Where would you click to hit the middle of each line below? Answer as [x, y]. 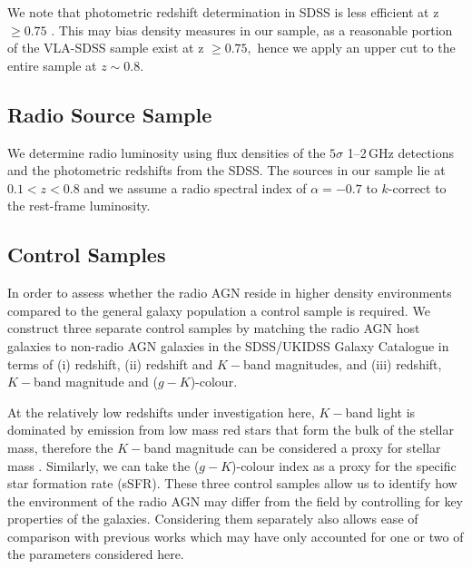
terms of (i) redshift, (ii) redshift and [110, 363]
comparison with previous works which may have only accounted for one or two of [236, 536]
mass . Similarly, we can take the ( [103, 465]
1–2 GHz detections [400, 152]
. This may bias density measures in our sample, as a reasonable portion [252, 29]
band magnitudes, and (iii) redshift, [343, 363]
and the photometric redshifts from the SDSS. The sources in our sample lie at [226, 170]
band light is [380, 412]
